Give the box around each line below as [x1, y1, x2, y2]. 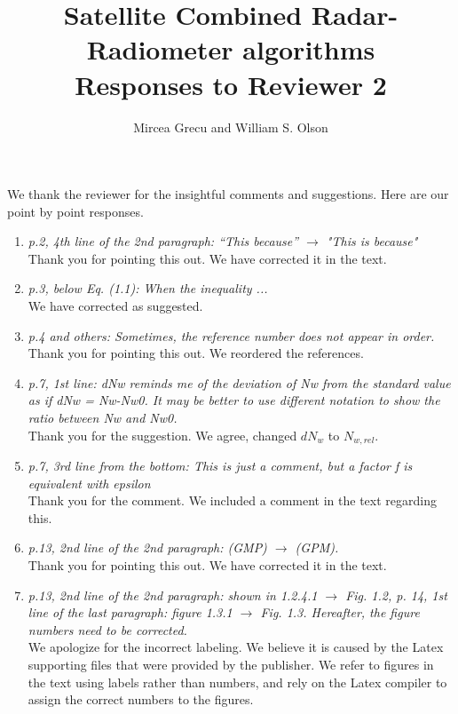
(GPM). [295, 538, 339, 557]
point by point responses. [7, 202, 144, 220]
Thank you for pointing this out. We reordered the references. [28, 344, 364, 362]
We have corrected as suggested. [28, 297, 203, 315]
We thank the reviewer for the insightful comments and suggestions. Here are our [7, 185, 449, 203]
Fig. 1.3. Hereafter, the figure [260, 603, 420, 622]
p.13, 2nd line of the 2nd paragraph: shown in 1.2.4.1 [28, 585, 318, 604]
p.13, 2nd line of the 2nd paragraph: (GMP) [28, 538, 267, 557]
